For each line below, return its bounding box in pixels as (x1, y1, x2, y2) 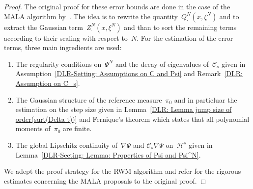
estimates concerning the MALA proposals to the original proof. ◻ (4, 175, 206, 186)
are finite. (62, 123, 92, 134)
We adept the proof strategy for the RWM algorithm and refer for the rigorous (4, 166, 241, 176)
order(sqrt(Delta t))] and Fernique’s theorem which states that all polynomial (15, 113, 250, 124)
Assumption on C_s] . (15, 78, 80, 88)
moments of (15, 123, 51, 134)
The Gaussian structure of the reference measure (15, 94, 162, 105)
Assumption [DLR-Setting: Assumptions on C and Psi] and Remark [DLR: (15, 68, 243, 79)
